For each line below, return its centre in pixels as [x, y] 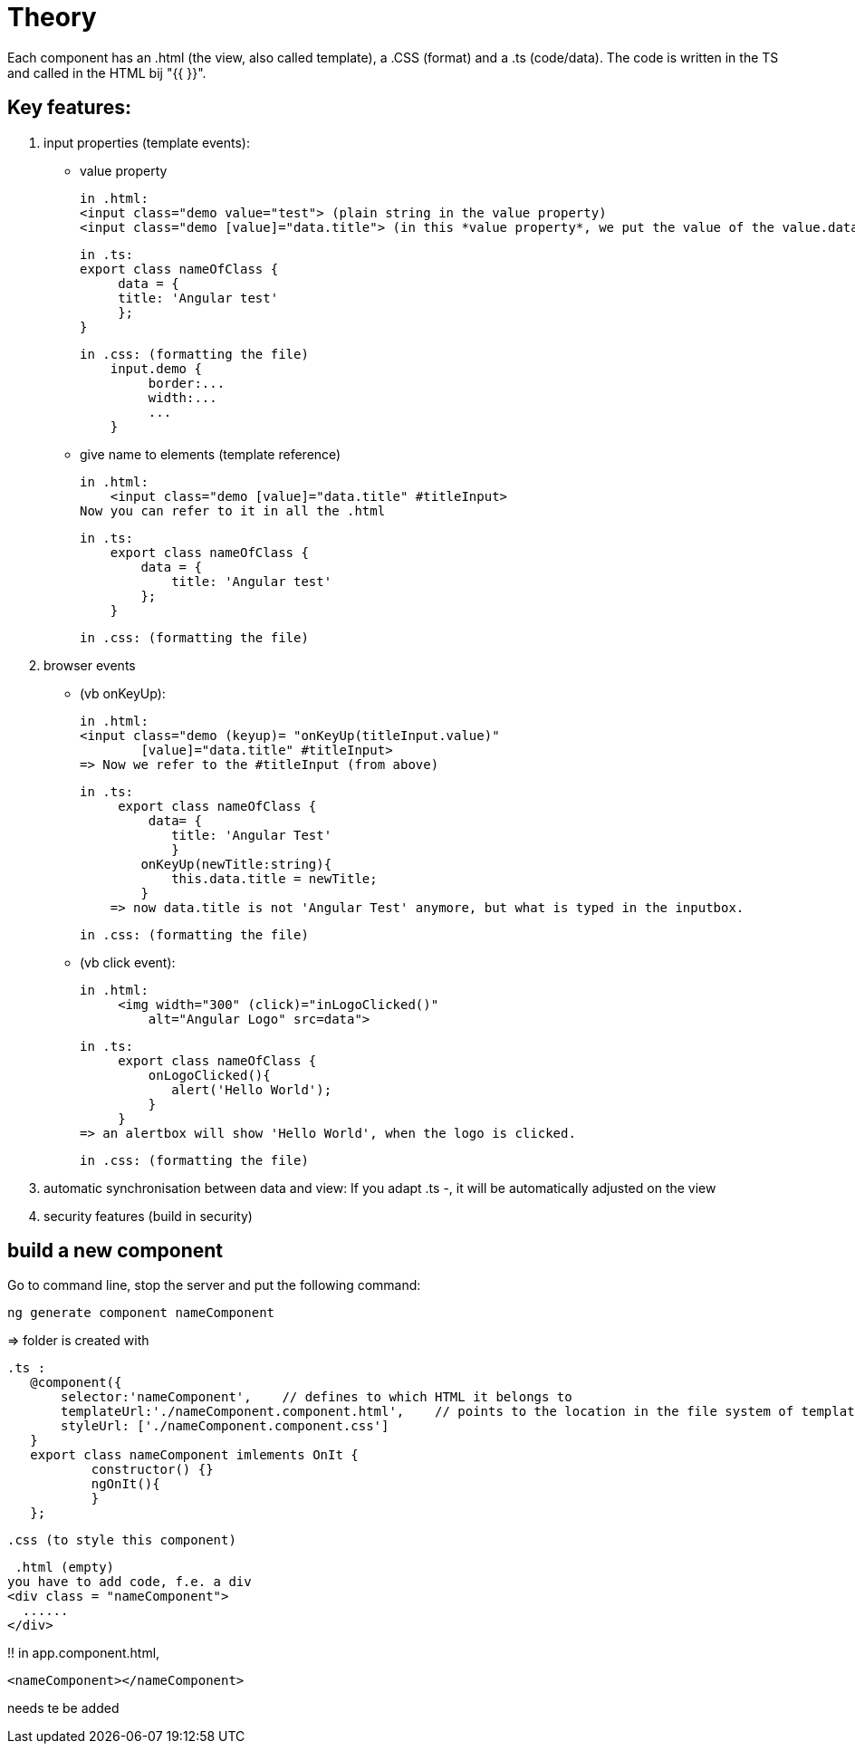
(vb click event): [128, 962]
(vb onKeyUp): [123, 693]
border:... [187, 383]
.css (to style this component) [122, 1540]
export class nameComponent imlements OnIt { [194, 1455]
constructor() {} [152, 1470]
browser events [90, 665]
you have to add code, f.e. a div [130, 1582]
